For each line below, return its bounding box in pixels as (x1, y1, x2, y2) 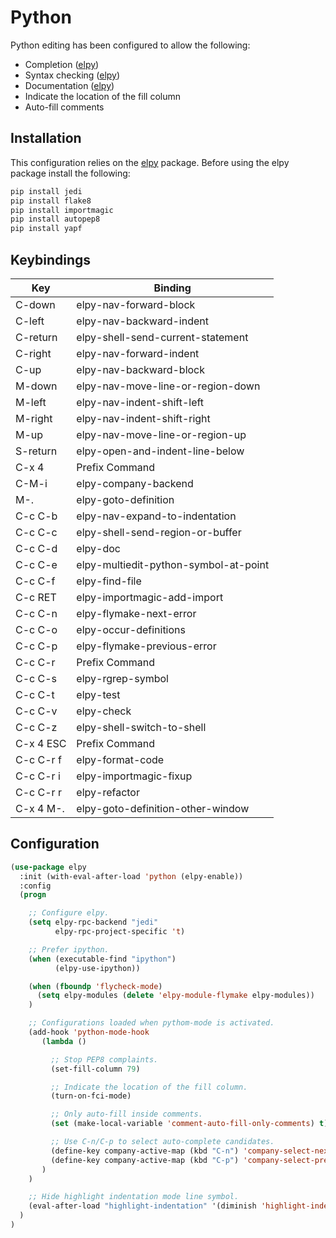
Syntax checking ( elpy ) (24, 69, 121, 81)
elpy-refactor (76, 785, 140, 799)
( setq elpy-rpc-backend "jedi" (28, 917, 159, 928)
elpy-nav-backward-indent (76, 314, 209, 328)
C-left (15, 314, 45, 328)
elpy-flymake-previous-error (76, 639, 217, 653)
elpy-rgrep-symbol (76, 671, 169, 685)
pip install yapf (10, 224, 83, 234)
